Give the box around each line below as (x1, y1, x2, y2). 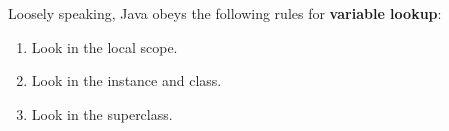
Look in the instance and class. (31, 70, 222, 91)
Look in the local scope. (31, 36, 178, 57)
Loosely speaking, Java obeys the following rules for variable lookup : (8, 3, 442, 23)
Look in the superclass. (31, 103, 173, 124)
